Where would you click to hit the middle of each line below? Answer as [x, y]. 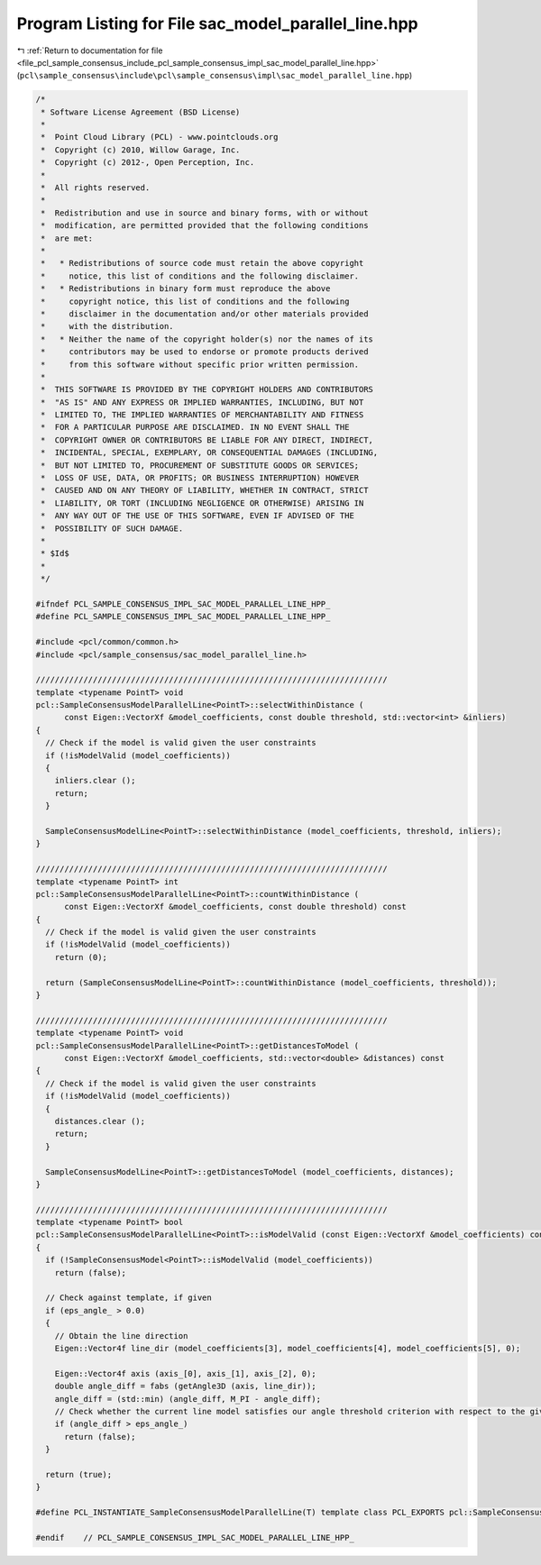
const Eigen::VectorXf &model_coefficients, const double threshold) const [236, 907]
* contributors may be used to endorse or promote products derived [205, 352]
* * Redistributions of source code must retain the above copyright [202, 263]
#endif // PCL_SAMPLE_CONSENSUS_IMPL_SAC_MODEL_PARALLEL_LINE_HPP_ [195, 1538]
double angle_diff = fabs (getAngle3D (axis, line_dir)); [185, 1387]
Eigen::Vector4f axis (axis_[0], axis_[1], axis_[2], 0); [185, 1373]
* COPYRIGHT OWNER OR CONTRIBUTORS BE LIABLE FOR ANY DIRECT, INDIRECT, [207, 440]
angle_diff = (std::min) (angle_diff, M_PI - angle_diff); [188, 1399]
